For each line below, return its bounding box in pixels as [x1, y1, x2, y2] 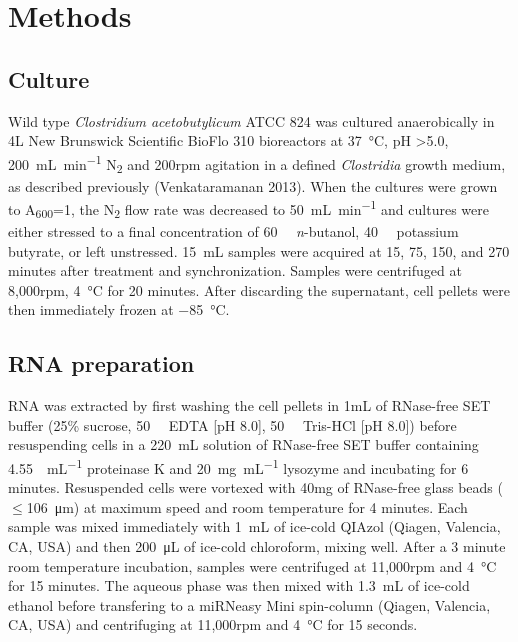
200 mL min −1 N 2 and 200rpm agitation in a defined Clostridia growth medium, [8, 150, 506, 177]
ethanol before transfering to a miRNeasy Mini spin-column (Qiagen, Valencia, [8, 594, 491, 615]
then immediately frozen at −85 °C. [8, 299, 230, 320]
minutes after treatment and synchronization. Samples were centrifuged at [8, 260, 462, 281]
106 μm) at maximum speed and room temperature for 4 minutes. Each [26, 496, 468, 517]
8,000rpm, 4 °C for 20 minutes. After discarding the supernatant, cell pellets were [8, 279, 511, 300]
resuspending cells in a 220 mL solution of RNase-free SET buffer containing [8, 434, 479, 455]
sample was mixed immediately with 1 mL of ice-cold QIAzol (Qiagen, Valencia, [8, 516, 501, 537]
